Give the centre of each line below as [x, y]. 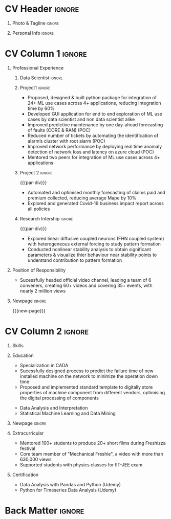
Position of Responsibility [39, 270]
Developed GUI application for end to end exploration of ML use [95, 114]
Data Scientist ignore [41, 78]
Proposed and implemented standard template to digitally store [86, 387]
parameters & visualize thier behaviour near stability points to [92, 255]
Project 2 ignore [36, 172]
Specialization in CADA [44, 365]
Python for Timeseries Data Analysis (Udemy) [68, 490]
